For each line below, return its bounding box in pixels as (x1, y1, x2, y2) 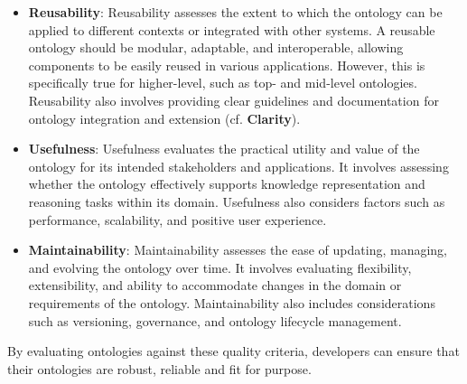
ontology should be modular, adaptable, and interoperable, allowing (28, 38, 404, 57)
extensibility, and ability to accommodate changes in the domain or (28, 276, 402, 295)
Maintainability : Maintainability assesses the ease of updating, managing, (28, 240, 447, 259)
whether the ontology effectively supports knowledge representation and (28, 174, 425, 193)
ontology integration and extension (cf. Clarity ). (28, 108, 301, 127)
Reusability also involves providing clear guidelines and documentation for (28, 90, 439, 109)
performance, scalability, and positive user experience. (28, 210, 327, 229)
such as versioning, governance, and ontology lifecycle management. (28, 311, 402, 330)
